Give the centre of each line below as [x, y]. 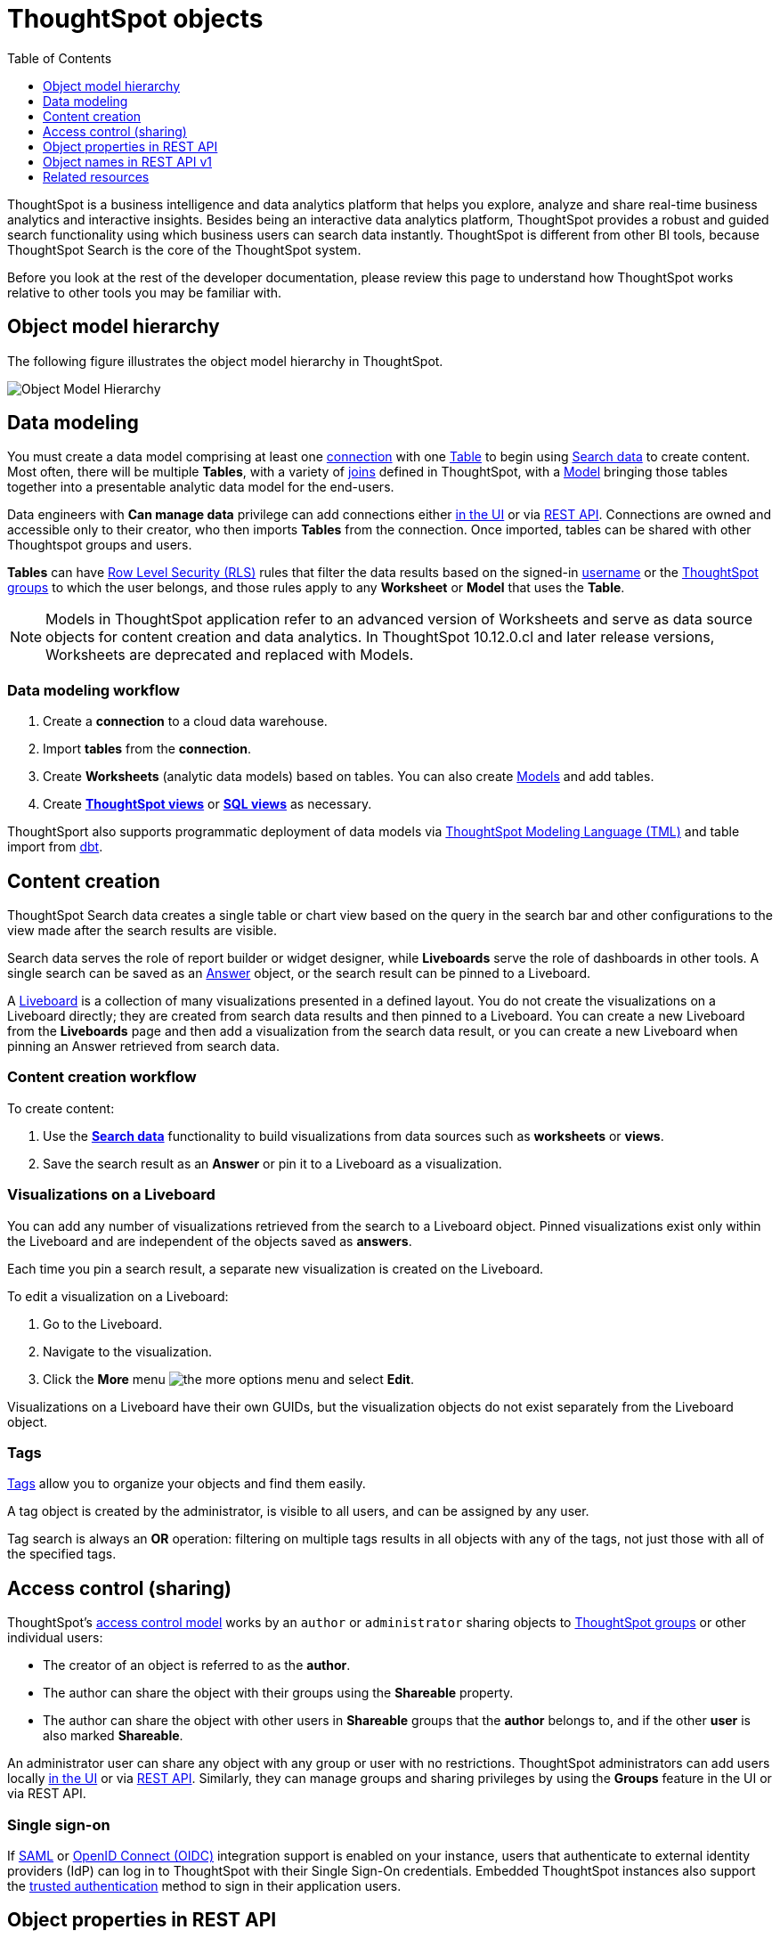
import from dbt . [55, 847]
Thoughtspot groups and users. [100, 545]
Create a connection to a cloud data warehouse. [185, 721]
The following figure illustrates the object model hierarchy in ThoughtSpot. [225, 361]
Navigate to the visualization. [128, 1351]
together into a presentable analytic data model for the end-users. [201, 487]
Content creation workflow [102, 1077]
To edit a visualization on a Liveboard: [118, 1296]
